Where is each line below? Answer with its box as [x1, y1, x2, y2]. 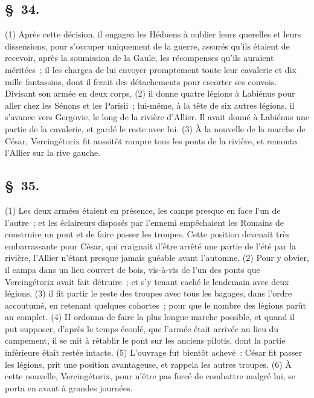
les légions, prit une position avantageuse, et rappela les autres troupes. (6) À [5, 358, 292, 370]
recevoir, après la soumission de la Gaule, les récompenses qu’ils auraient [5, 51, 274, 64]
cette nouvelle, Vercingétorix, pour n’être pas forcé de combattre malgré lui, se [5, 370, 296, 382]
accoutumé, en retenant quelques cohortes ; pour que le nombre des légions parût [5, 298, 307, 311]
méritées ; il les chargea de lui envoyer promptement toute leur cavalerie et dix [5, 63, 296, 75]
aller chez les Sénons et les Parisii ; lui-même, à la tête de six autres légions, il [5, 98, 295, 111]
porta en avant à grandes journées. [5, 381, 133, 394]
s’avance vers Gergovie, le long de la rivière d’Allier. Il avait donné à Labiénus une [5, 111, 309, 123]
